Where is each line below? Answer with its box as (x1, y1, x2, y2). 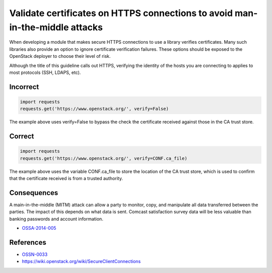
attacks (71, 22, 103, 33)
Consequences (9, 189, 58, 197)
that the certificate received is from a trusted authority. (9, 175, 123, 181)
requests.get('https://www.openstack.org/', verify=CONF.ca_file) (20, 155, 187, 161)
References (9, 238, 46, 246)
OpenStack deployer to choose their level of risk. (9, 53, 111, 59)
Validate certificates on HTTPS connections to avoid (9, 8, 233, 19)
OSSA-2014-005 (22, 225, 56, 231)
